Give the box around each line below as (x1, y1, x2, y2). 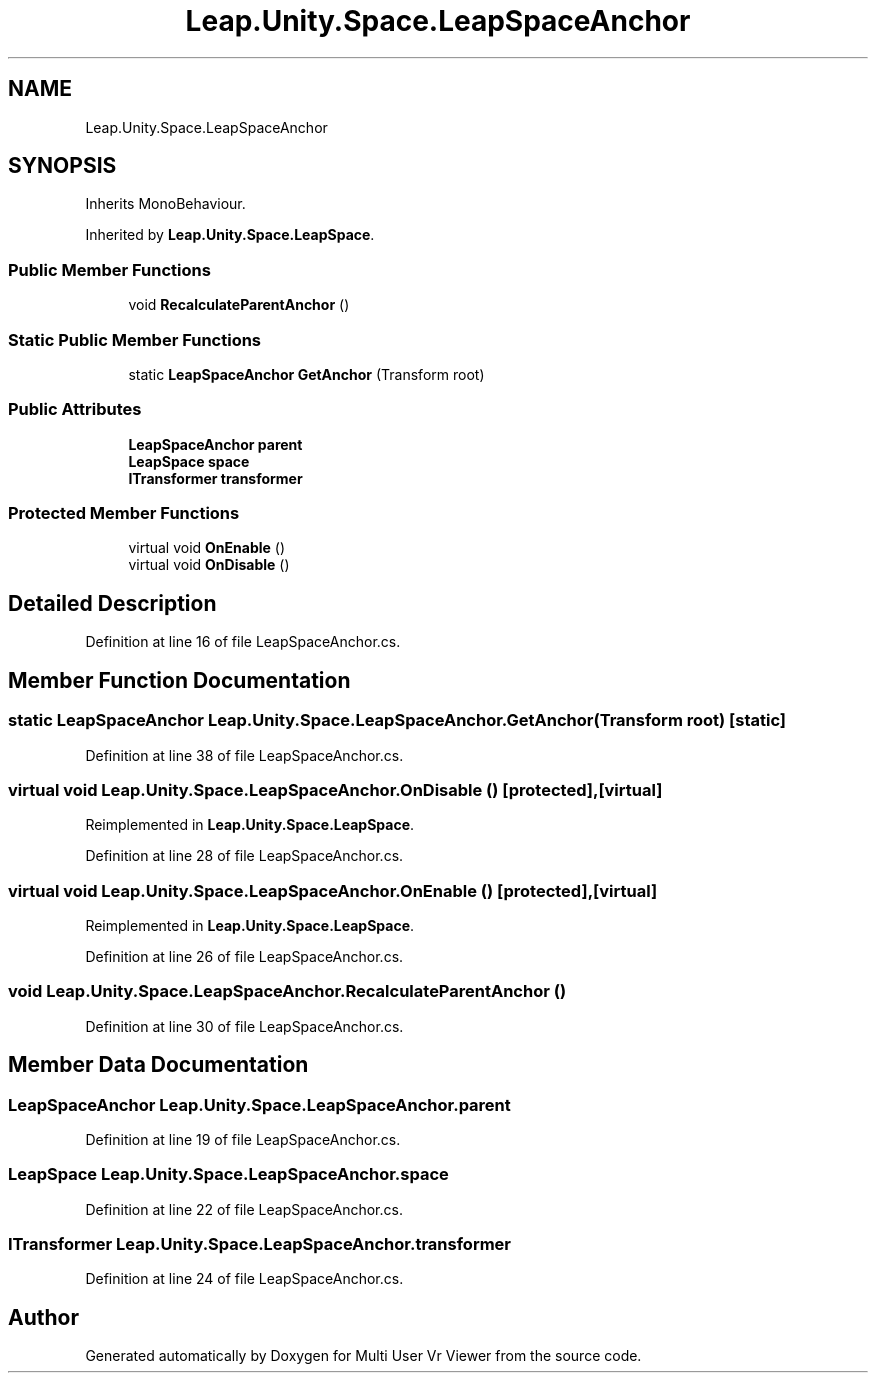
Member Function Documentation (8, 667, 351, 693)
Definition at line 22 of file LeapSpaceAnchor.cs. (85, 1200, 403, 1218)
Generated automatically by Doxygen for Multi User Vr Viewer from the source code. (85, 1347, 642, 1365)
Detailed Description (8, 590, 217, 616)
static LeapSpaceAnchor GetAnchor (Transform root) (128, 365, 485, 383)
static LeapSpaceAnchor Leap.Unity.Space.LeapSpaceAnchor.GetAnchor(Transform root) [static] (8, 710, 786, 731)
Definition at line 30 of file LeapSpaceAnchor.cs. (85, 1017, 404, 1035)
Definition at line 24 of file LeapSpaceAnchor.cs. (85, 1270, 404, 1288)
